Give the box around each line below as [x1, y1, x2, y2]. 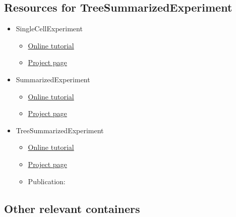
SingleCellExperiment [16, 23, 83, 34]
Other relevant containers [4, 200, 140, 216]
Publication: [28, 176, 66, 186]
